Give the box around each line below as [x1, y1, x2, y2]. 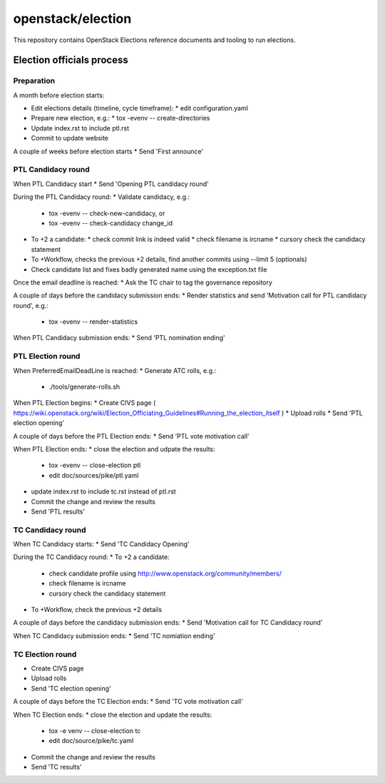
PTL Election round [13, 352, 81, 362]
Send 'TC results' [31, 763, 82, 772]
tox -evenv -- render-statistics [48, 317, 138, 326]
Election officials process [13, 54, 128, 66]
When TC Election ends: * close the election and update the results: [13, 710, 212, 719]
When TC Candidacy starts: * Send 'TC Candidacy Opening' [13, 540, 190, 548]
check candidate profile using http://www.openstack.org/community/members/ [48, 569, 282, 578]
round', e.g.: [13, 301, 49, 309]
